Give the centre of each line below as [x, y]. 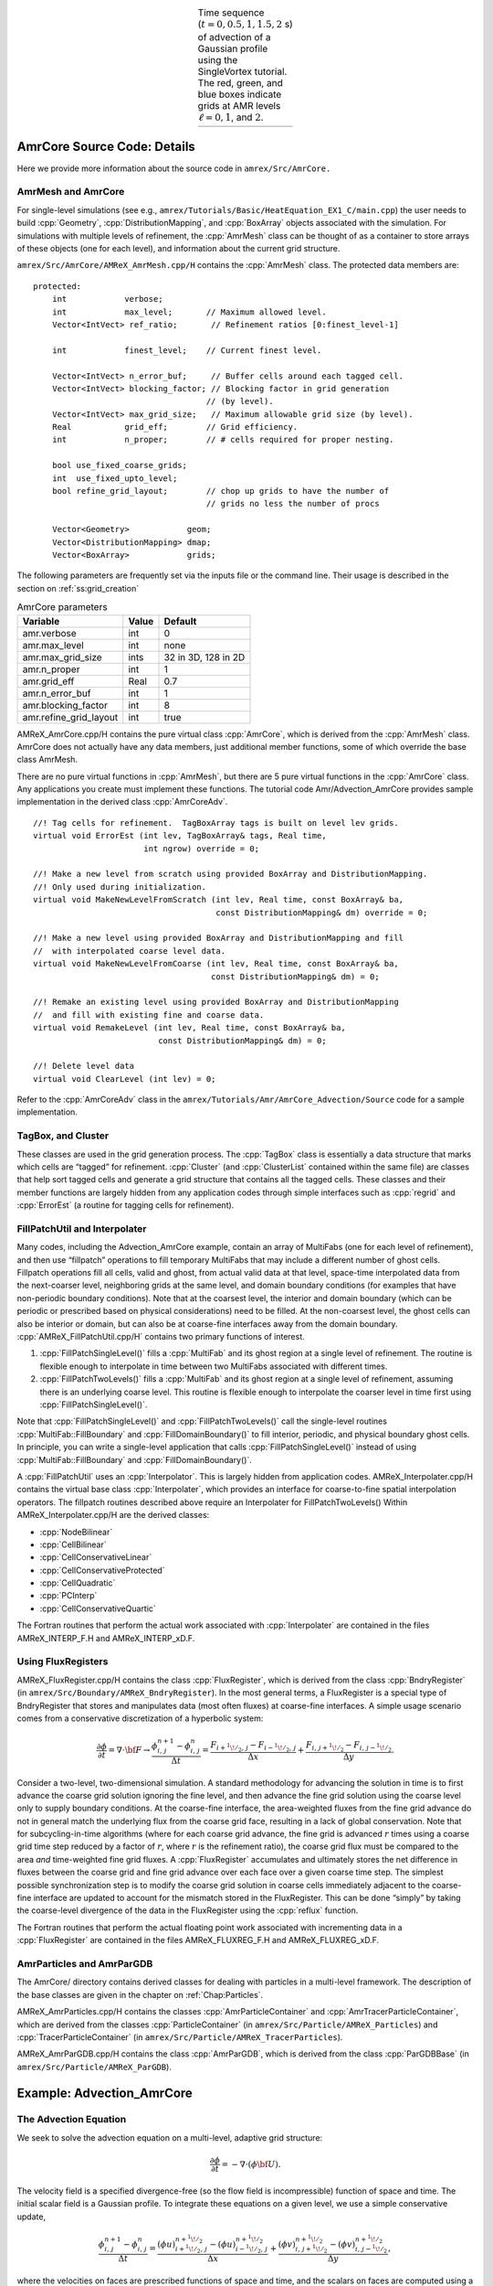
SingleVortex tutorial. [242, 71]
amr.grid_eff [48, 681]
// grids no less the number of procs [293, 504]
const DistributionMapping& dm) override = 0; [322, 913]
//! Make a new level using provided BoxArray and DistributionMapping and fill [219, 938]
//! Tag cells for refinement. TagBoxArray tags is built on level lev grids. [216, 823]
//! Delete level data [84, 1066]
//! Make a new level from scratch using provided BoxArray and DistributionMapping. [231, 874]
